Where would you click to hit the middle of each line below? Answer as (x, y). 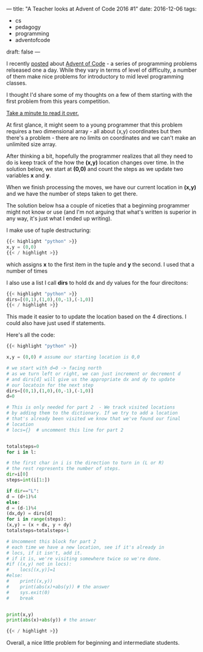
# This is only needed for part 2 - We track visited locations (91, 407)
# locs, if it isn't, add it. (45, 553)
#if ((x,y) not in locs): (39, 564)
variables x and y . (29, 175)
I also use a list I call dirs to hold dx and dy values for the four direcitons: (97, 282)
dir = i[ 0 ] (17, 474)
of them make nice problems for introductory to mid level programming (95, 76)
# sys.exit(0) (28, 592)
